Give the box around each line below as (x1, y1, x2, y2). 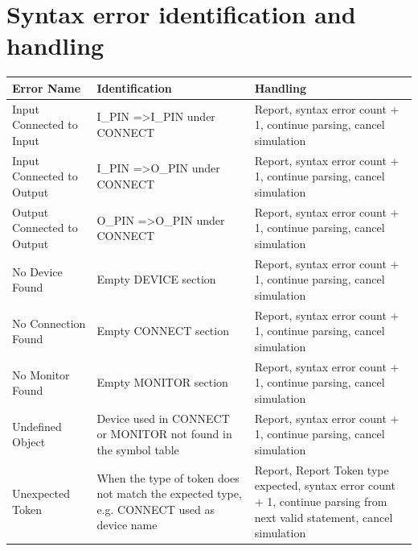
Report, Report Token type (254, 461, 389, 478)
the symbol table (96, 441, 179, 458)
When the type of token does (96, 469, 240, 486)
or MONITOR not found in (96, 425, 232, 442)
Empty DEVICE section (96, 271, 216, 288)
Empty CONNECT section (96, 322, 229, 339)
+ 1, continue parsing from (254, 493, 387, 510)
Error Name (12, 79, 81, 96)
